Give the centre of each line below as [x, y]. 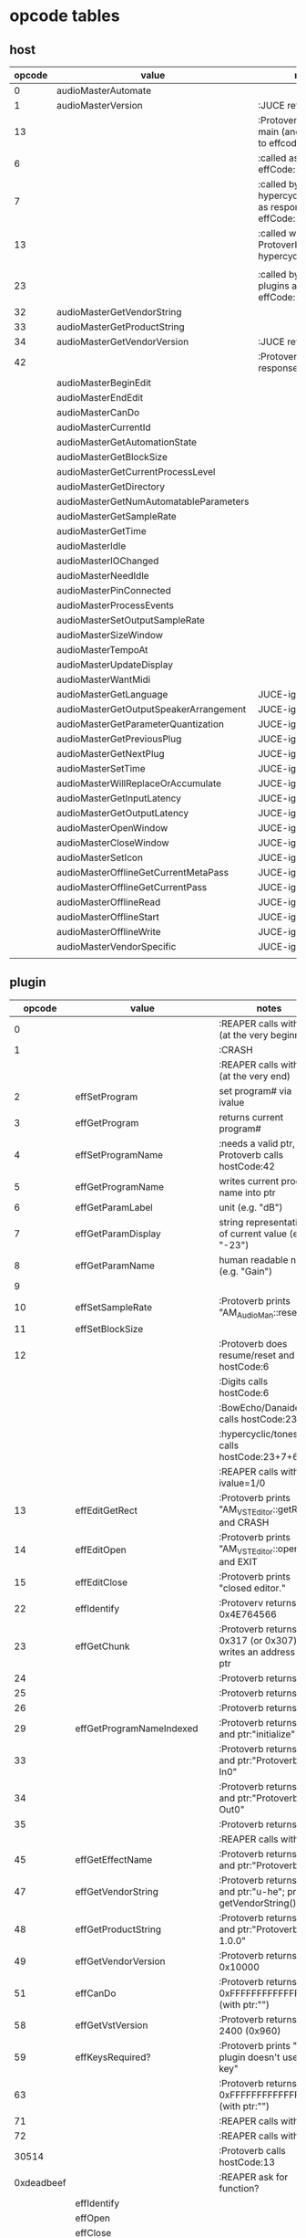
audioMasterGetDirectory [111, 487]
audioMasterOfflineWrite [108, 932]
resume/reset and [256, 1355]
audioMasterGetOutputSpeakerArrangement [151, 709]
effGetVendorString [117, 1892]
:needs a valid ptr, [257, 1143]
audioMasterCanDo [98, 412]
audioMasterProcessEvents [115, 605]
